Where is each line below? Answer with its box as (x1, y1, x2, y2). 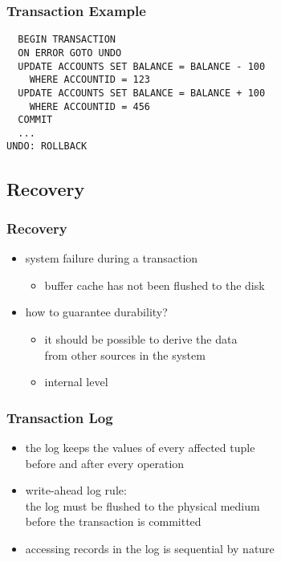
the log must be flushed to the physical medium (25, 497, 260, 514)
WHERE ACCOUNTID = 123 (29, 74, 150, 86)
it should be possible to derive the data (44, 330, 238, 347)
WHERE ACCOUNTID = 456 (29, 100, 150, 112)
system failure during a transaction (25, 250, 198, 267)
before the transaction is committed (25, 513, 202, 530)
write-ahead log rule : (25, 482, 127, 499)
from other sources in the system (44, 346, 206, 363)
